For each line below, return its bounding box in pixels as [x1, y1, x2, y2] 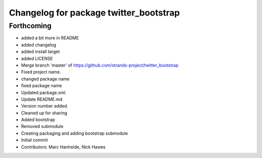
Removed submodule [21, 123, 64, 129]
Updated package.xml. [21, 89, 66, 95]
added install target [21, 49, 60, 54]
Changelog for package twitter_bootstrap [9, 7, 180, 18]
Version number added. [21, 103, 68, 109]
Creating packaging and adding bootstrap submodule [21, 130, 128, 136]
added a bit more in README [21, 35, 79, 41]
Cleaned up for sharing [21, 110, 67, 116]
